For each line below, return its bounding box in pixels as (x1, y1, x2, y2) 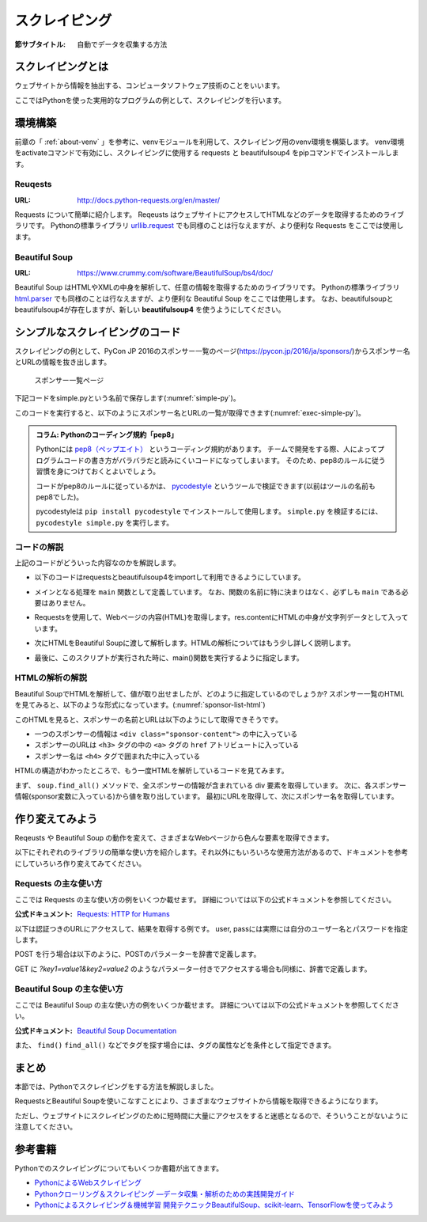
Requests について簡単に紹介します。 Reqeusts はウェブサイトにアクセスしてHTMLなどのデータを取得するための (14, 210, 384, 219)
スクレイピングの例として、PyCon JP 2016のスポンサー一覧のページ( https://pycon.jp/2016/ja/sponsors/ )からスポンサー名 (14, 347, 410, 356)
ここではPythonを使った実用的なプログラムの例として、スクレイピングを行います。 (14, 95, 286, 104)
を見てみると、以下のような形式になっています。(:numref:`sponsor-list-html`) (14, 700, 266, 710)
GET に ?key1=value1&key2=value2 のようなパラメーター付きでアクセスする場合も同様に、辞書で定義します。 (14, 964, 372, 973)
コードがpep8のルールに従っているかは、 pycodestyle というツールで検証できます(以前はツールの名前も (36, 481, 376, 491)
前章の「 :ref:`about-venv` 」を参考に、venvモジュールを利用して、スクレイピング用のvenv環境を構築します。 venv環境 (14, 137, 405, 146)
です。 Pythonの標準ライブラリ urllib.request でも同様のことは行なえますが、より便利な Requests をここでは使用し (28, 221, 404, 230)
